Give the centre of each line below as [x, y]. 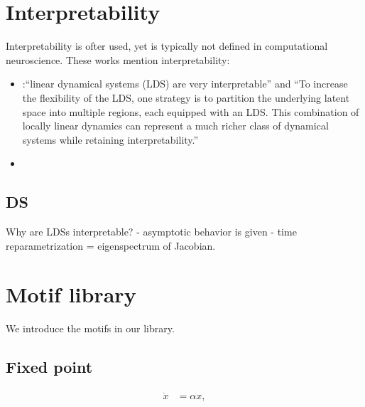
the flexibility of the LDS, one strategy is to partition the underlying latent [186, 97]
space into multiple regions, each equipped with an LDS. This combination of [191, 111]
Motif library [71, 294]
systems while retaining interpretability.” [110, 139]
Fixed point [49, 367]
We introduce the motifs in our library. [90, 328]
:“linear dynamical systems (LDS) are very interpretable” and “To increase [185, 84]
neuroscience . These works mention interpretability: [118, 59]
